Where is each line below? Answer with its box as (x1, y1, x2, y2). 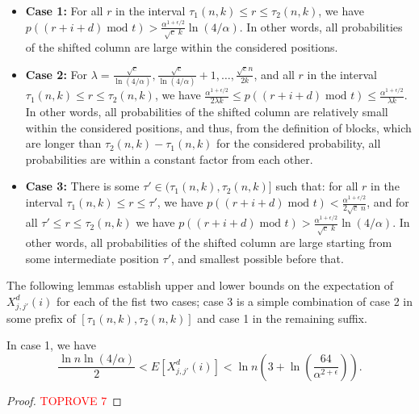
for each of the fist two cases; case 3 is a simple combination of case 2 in (56, 292, 413, 309)
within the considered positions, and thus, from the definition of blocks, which (25, 119, 412, 136)
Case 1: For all (25, 2, 103, 19)
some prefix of (6, 309, 76, 326)
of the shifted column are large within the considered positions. (25, 38, 338, 55)
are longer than (25, 135, 102, 152)
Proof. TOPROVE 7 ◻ (6, 391, 122, 408)
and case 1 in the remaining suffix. (197, 309, 367, 326)
